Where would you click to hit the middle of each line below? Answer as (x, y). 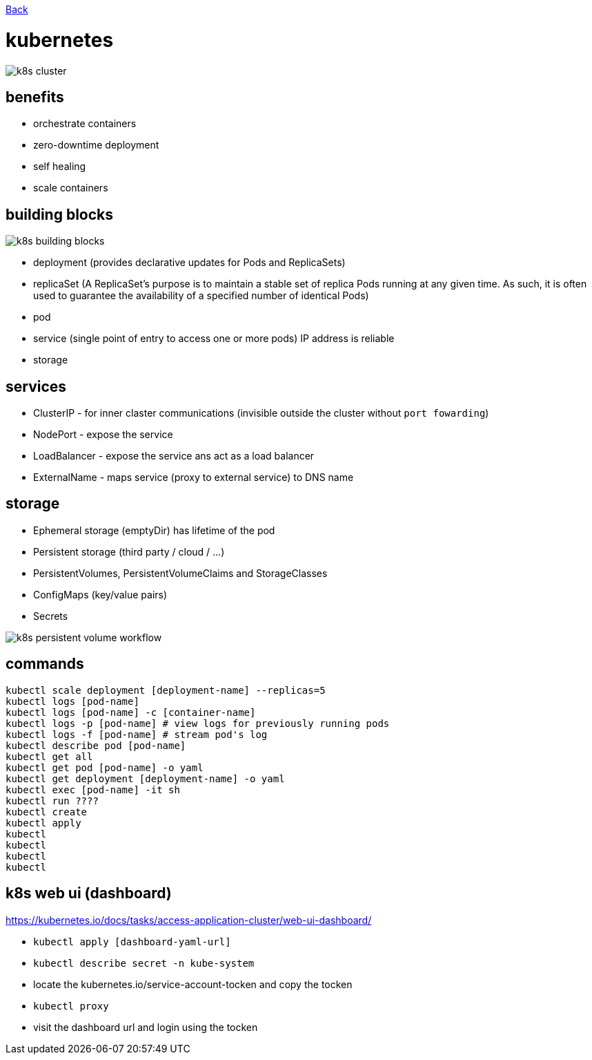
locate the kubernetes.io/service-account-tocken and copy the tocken (193, 984)
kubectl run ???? (52, 801)
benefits (35, 97)
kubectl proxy (71, 1006)
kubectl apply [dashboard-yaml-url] (132, 941)
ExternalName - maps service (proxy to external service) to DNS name (194, 477)
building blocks (60, 214)
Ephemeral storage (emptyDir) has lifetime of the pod (154, 530)
